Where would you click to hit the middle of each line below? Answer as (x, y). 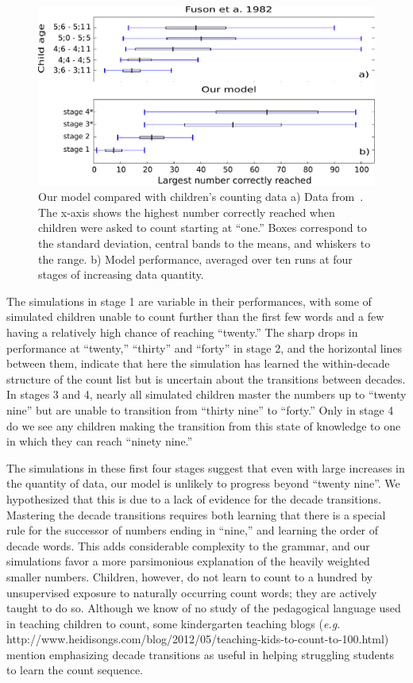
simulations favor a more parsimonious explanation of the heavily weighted (188, 561)
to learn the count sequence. (75, 670)
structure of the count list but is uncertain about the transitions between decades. (206, 378)
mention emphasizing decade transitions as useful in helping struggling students (200, 654)
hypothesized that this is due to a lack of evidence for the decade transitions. (194, 498)
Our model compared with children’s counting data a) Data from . (201, 197)
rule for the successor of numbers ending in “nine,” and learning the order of (193, 530)
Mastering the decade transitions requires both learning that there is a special (196, 514)
